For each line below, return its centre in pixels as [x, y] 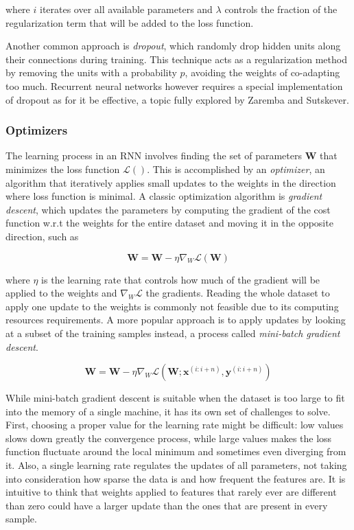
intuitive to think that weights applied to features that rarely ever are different [171, 492]
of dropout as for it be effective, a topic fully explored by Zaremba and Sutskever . [177, 99]
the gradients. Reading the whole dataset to [238, 293]
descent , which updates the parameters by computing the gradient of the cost [168, 209]
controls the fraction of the [281, 9]
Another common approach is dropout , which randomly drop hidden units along [173, 46]
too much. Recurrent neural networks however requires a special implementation [174, 85]
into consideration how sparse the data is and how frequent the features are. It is [176, 478]
